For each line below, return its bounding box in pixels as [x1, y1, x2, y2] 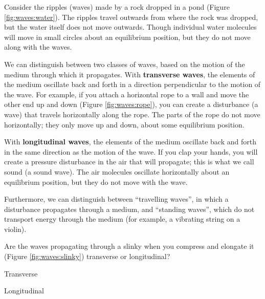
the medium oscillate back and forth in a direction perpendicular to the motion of [4, 79, 261, 90]
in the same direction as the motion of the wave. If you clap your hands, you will [4, 146, 258, 157]
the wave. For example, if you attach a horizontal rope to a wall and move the [4, 89, 249, 99]
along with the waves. [4, 41, 72, 52]
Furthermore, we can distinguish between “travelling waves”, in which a [4, 194, 229, 204]
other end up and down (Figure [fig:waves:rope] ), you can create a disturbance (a [4, 99, 258, 110]
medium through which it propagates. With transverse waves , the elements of [4, 69, 255, 79]
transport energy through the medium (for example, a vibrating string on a [4, 213, 240, 224]
